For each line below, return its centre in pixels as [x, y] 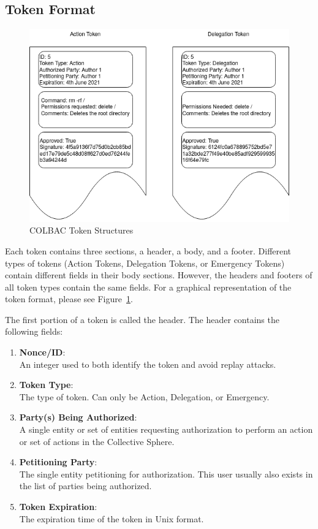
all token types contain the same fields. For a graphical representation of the [148, 287]
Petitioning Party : [58, 462]
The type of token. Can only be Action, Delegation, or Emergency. [144, 396]
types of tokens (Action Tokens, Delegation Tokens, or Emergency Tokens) [145, 263]
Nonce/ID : [42, 352]
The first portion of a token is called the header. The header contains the [142, 319]
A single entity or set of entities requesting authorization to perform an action [166, 429]
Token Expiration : [58, 507]
